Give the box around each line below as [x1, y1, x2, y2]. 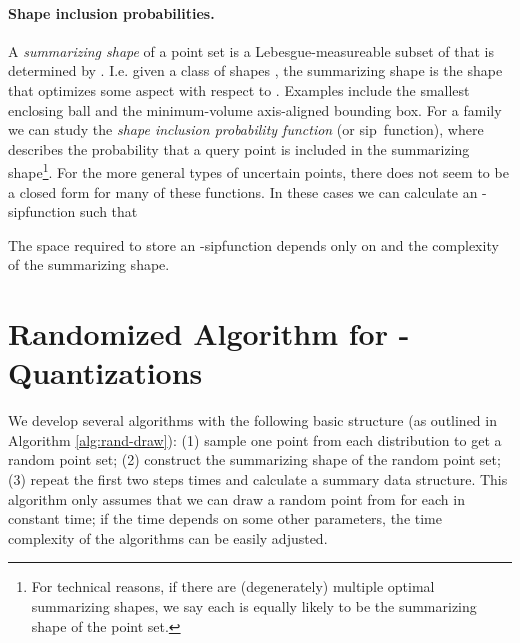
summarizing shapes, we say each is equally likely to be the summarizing [31, 596, 477, 617]
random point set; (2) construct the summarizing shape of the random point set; [8, 449, 501, 470]
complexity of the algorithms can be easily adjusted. [8, 527, 328, 548]
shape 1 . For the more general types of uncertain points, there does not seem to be [8, 159, 509, 183]
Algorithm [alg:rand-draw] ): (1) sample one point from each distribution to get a [8, 429, 502, 450]
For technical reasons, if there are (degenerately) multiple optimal [31, 576, 435, 597]
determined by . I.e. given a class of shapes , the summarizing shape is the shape [8, 60, 503, 81]
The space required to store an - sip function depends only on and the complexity [8, 234, 499, 255]
